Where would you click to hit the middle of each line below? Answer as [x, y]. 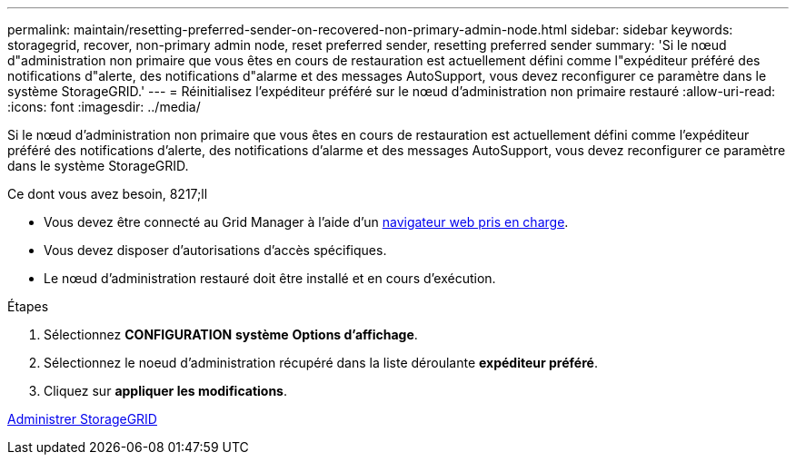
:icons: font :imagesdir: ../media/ [104, 107]
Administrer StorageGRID [82, 419]
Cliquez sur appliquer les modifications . [166, 391]
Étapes [28, 306]
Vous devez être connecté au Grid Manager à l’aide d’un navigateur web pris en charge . [306, 222]
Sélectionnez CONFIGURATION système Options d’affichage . [231, 334]
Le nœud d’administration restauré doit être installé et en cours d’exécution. [270, 278]
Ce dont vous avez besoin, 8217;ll [108, 194]
